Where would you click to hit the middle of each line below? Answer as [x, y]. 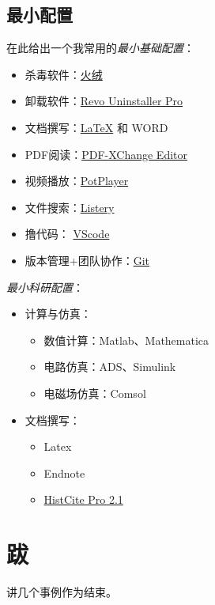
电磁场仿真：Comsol [95, 393]
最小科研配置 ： [45, 287]
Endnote [64, 473]
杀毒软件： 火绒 [64, 74]
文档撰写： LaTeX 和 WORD [96, 127]
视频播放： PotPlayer [77, 181]
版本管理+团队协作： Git [87, 260]
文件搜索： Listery [70, 207]
